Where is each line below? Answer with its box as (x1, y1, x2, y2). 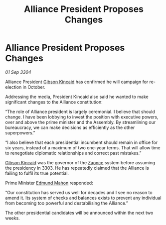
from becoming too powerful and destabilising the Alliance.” (5, 200, 129, 206)
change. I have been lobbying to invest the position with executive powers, (5, 113, 159, 120)
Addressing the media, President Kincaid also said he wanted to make (5, 94, 149, 100)
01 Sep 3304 (5, 69, 31, 75)
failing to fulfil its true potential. (5, 170, 69, 176)
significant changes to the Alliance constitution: (5, 99, 103, 105)
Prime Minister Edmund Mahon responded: (5, 180, 93, 186)
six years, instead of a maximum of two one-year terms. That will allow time (5, 144, 161, 150)
